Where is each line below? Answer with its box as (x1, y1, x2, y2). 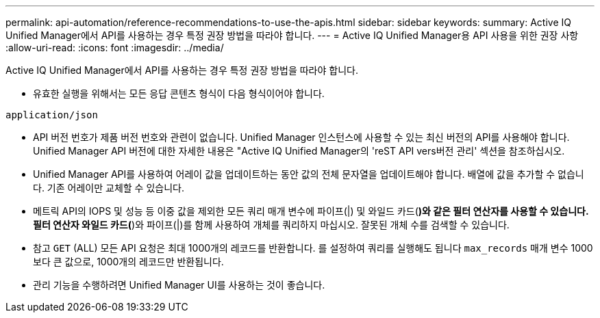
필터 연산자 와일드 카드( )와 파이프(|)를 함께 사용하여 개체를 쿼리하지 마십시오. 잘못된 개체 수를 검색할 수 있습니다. (33, 219, 510, 230)
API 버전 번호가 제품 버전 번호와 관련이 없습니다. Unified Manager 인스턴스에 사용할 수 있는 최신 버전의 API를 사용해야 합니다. (33, 131, 570, 143)
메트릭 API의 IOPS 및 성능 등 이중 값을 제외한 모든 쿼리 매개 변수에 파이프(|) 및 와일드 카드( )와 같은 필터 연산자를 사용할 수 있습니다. (33, 205, 589, 217)
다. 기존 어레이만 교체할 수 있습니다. (33, 182, 184, 194)
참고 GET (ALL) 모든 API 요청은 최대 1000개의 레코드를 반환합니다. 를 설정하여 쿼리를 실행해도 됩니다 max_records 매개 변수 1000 (33, 242, 593, 254)
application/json (5, 109, 98, 120)
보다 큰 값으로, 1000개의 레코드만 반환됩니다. (33, 256, 224, 267)
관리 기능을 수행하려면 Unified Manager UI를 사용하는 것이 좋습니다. (33, 279, 325, 291)
